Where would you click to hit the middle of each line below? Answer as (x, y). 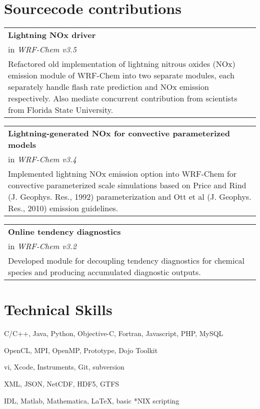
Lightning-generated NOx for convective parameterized (119, 133)
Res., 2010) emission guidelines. (63, 208)
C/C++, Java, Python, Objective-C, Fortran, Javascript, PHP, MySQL (114, 333)
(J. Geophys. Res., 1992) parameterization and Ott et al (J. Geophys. (130, 197)
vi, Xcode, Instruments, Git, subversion (64, 367)
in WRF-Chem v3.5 (42, 49)
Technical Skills (58, 309)
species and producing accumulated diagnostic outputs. (104, 272)
